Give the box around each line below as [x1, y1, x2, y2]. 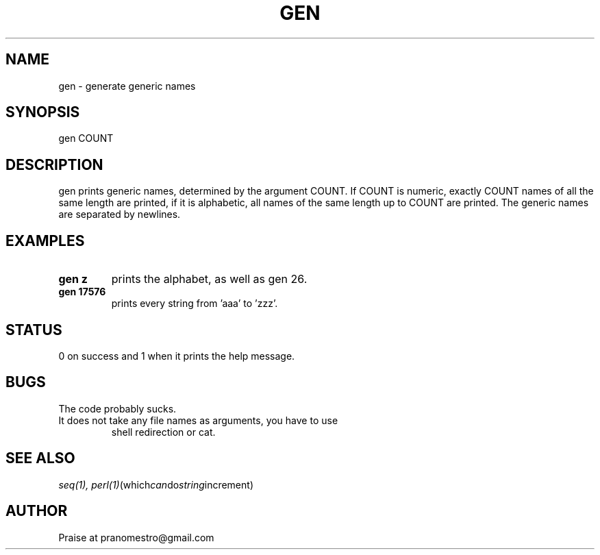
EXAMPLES [5, 232, 85, 249]
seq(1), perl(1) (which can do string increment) [58, 478, 253, 491]
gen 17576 [58, 286, 106, 298]
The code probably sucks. [58, 402, 177, 415]
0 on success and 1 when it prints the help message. [58, 349, 295, 362]
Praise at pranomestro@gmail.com [58, 531, 214, 543]
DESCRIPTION [5, 156, 103, 173]
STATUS [5, 321, 62, 338]
